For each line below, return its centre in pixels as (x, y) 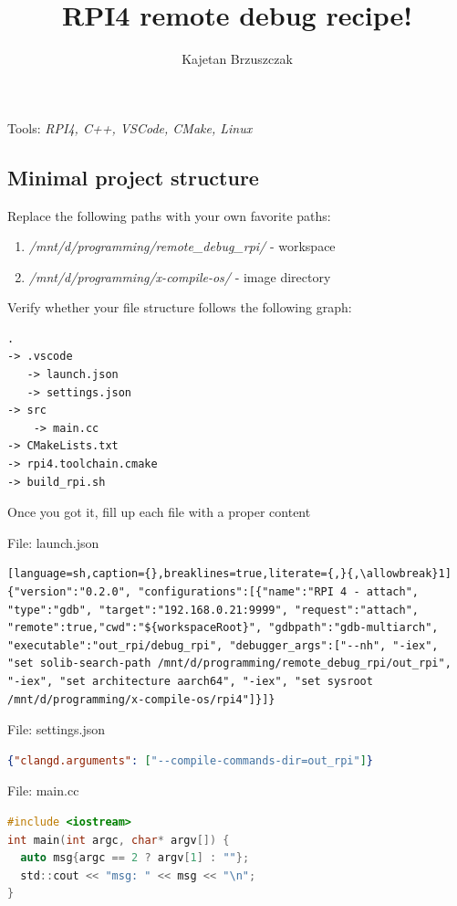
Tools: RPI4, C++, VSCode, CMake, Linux (130, 127)
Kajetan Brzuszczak (237, 59)
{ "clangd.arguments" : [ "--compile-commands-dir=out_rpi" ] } (190, 760)
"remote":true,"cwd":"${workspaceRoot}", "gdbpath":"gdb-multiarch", (223, 628)
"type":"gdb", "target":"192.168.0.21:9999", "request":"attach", (213, 610)
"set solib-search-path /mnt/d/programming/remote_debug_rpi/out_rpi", (229, 664)
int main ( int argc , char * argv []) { (119, 840)
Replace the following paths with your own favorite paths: (169, 215)
